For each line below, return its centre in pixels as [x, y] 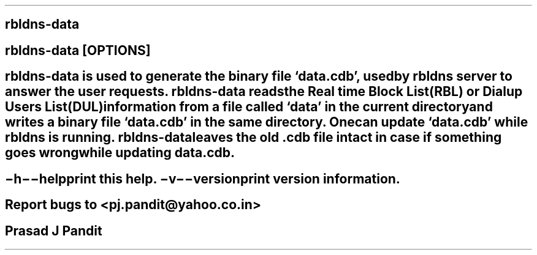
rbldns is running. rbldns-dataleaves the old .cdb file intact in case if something [253, 138]
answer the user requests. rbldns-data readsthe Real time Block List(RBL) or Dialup [264, 92]
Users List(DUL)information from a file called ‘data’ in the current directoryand [249, 107]
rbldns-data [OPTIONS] [78, 50]
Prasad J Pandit [54, 231]
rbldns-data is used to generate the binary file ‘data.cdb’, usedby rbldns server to [259, 76]
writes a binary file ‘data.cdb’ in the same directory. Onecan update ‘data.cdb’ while [267, 122]
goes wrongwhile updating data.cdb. [120, 153]
